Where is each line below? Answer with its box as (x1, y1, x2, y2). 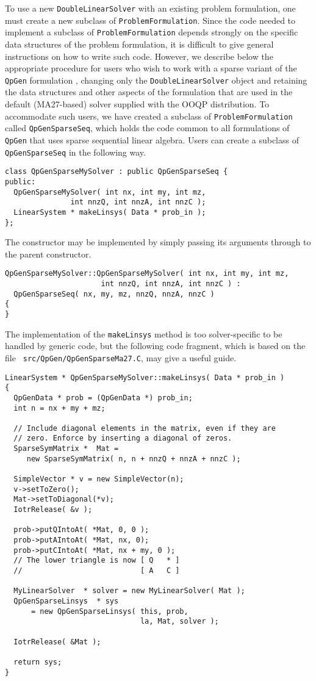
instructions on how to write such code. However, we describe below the (5, 49, 273, 62)
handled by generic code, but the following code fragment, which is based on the (5, 339, 306, 352)
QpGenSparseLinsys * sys (13, 596, 119, 605)
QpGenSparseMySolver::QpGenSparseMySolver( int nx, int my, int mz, (5, 269, 289, 278)
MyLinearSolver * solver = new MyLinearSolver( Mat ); (13, 586, 245, 596)
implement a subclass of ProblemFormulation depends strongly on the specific (5, 26, 298, 38)
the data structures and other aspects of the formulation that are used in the (5, 85, 293, 98)
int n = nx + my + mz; (13, 403, 106, 413)
